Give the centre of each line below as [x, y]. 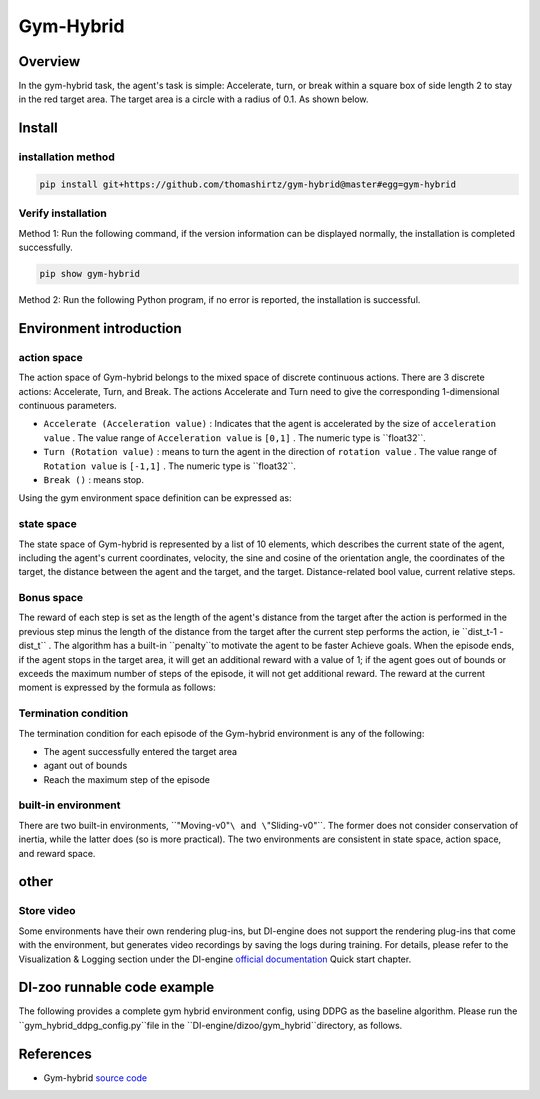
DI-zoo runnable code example [116, 987]
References [55, 1053]
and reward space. [57, 853]
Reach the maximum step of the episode [126, 779]
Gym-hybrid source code [95, 1077]
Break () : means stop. [94, 479]
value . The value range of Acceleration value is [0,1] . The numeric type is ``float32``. [235, 437]
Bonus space [51, 598]
